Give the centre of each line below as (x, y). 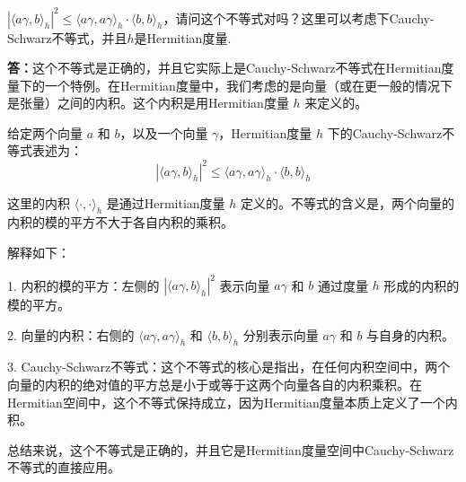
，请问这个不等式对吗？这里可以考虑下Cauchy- (299, 18)
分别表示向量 (281, 334)
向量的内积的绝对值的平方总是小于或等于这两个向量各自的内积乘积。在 (215, 385)
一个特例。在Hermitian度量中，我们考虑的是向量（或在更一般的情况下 (248, 85)
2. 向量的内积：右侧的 (71, 334)
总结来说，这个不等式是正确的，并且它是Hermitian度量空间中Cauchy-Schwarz (231, 449)
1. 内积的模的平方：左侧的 (84, 285)
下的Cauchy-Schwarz (385, 132)
